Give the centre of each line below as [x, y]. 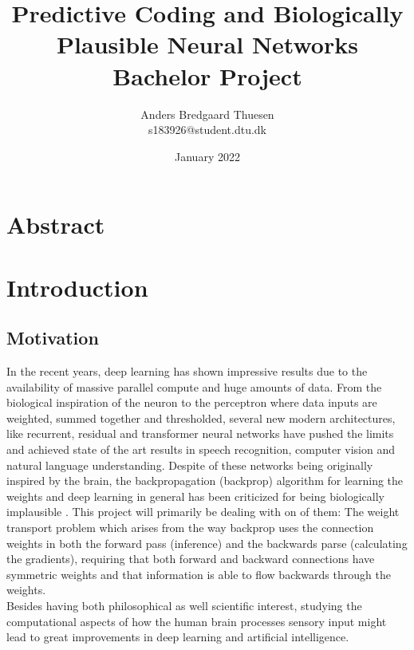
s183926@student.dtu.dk [207, 130]
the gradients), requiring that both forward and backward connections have [191, 559]
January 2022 [207, 156]
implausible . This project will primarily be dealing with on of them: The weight [203, 512]
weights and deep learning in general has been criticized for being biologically [195, 496]
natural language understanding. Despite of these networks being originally [190, 465]
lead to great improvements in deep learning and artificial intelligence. [178, 637]
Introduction [77, 287]
